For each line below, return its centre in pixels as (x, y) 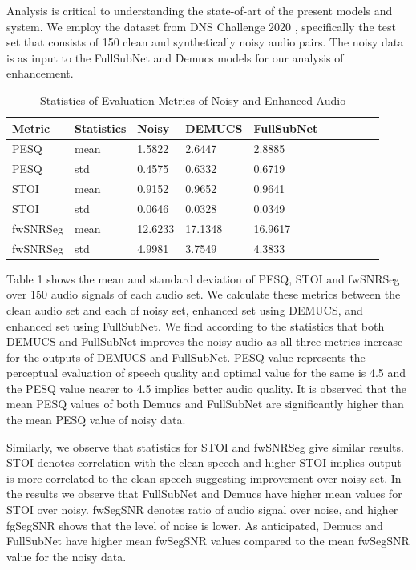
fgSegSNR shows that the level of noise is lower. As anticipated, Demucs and (195, 525)
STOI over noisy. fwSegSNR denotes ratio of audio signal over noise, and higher (202, 510)
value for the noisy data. (67, 556)
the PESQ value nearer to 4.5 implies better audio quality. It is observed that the (206, 388)
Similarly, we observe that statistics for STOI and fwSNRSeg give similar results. (205, 446)
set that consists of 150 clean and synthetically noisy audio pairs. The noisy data (205, 42)
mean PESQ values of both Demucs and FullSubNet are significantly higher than (205, 404)
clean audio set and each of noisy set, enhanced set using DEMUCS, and (185, 309)
